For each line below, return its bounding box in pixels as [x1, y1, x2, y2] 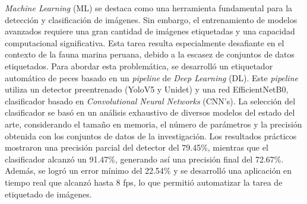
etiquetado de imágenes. [5, 187, 92, 200]
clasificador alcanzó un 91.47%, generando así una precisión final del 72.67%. [5, 152, 284, 165]
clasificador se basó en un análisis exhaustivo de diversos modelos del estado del [5, 106, 295, 119]
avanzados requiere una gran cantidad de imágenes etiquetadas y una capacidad [5, 25, 295, 37]
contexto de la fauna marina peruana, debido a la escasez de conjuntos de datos [5, 48, 295, 60]
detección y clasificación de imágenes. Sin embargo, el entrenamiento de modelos [5, 13, 297, 26]
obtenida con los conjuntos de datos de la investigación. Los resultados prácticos [5, 129, 297, 142]
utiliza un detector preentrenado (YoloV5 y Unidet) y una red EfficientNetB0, [5, 83, 289, 95]
